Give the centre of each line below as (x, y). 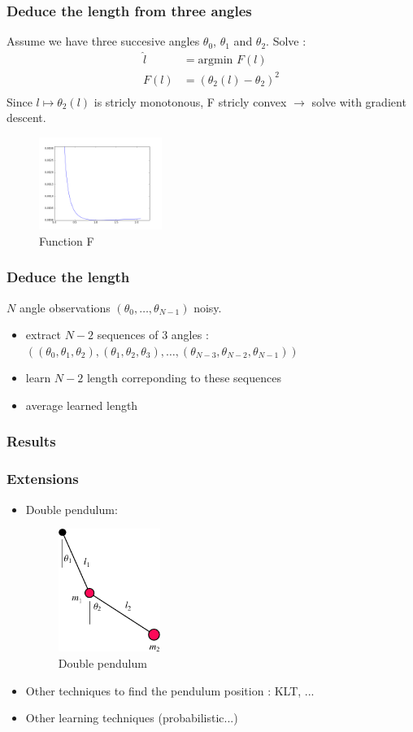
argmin (215, 61)
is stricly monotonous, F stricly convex (190, 101)
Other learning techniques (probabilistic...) (132, 718)
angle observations (65, 307)
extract (43, 335)
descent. (26, 118)
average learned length (82, 405)
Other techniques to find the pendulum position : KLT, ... (170, 690)
